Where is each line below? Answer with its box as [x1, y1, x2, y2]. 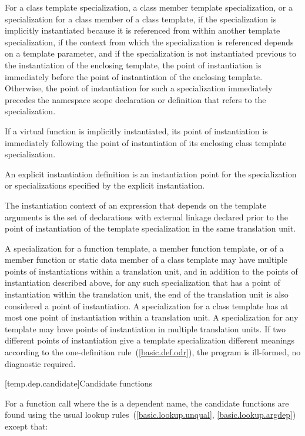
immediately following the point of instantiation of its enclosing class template [5, 136, 287, 148]
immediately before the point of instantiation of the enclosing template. [5, 70, 263, 82]
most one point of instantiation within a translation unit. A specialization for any [5, 311, 299, 323]
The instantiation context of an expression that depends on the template [5, 199, 267, 211]
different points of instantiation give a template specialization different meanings [5, 334, 295, 346]
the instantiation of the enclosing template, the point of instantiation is [5, 58, 262, 71]
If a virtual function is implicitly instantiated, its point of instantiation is [5, 124, 268, 137]
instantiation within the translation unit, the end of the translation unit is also [5, 288, 289, 300]
